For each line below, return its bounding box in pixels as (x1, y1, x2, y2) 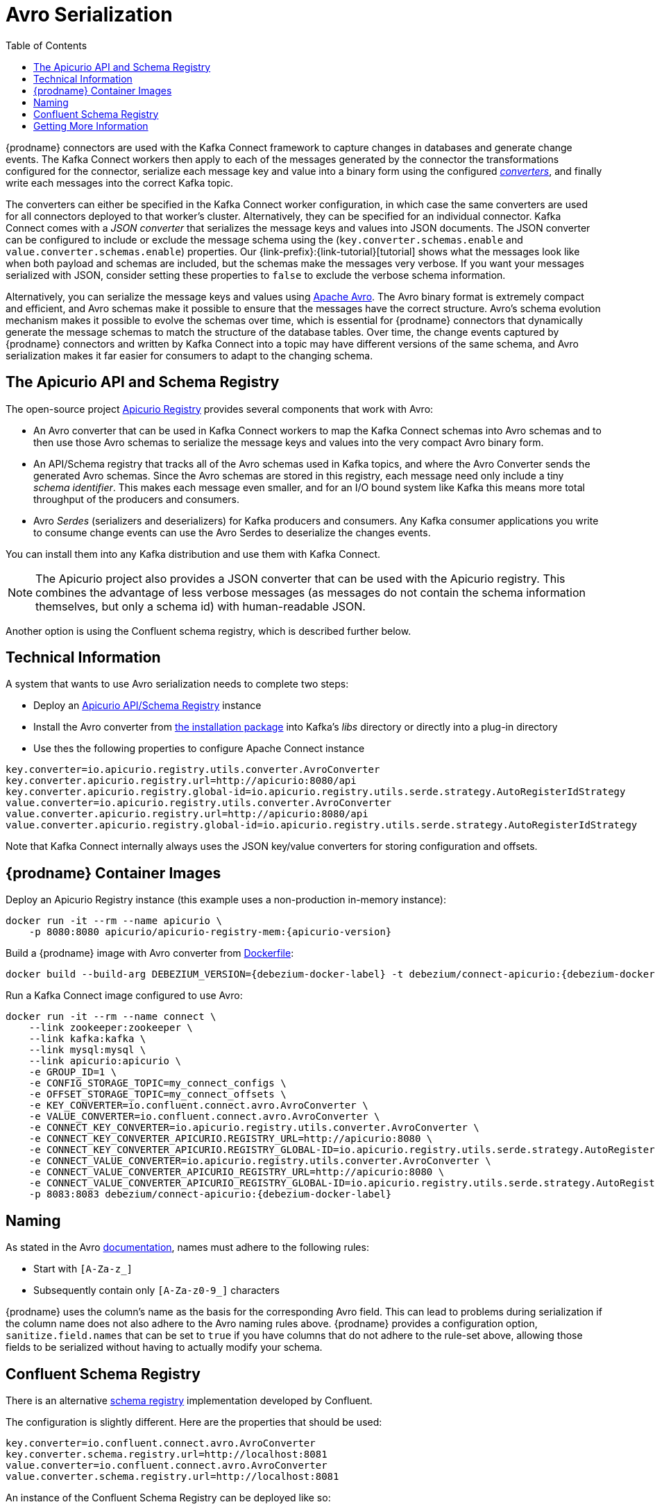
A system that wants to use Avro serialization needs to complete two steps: (6, 678, 349, 690)
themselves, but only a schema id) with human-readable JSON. (35, 599, 366, 613)
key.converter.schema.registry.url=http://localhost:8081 (6, 1448, 327, 1460)
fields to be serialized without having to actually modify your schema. (6, 1341, 323, 1354)
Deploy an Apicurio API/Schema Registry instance (33, 699, 262, 712)
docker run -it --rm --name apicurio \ (6, 915, 222, 927)
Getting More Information (33, 119, 148, 132)
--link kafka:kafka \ (28, 1033, 146, 1045)
